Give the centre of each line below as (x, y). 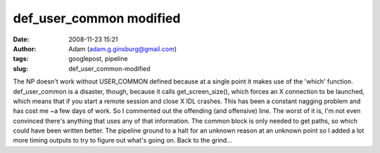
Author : (25, 48)
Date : (21, 39)
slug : (20, 68)
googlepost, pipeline (98, 59)
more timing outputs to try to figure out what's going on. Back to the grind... (122, 140)
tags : (21, 59)
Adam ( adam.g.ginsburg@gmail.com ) (123, 48)
